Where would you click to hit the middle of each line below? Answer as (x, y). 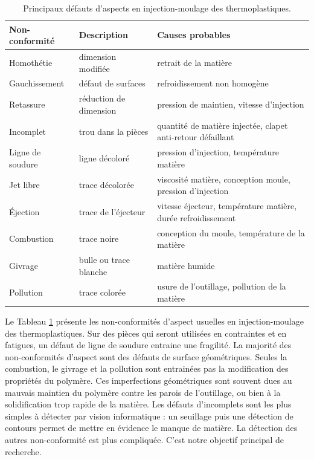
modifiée (94, 68)
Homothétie (31, 62)
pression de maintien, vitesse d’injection (231, 104)
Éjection (24, 211)
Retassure (27, 104)
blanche (93, 271)
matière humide (186, 265)
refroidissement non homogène (213, 83)
